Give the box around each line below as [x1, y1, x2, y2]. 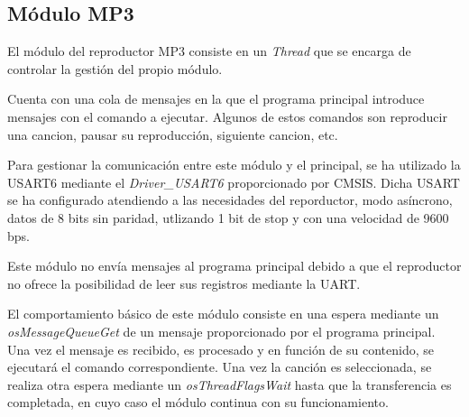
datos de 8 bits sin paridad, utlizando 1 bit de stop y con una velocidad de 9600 [7, 208, 449, 227]
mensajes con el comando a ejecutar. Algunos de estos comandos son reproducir [7, 107, 447, 125]
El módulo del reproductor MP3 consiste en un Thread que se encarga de [7, 42, 411, 60]
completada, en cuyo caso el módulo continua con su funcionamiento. [7, 393, 389, 412]
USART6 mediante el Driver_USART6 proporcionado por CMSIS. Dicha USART [7, 172, 460, 191]
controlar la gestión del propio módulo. [7, 59, 223, 78]
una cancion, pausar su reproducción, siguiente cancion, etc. [7, 125, 338, 144]
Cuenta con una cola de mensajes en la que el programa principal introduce [7, 89, 425, 108]
